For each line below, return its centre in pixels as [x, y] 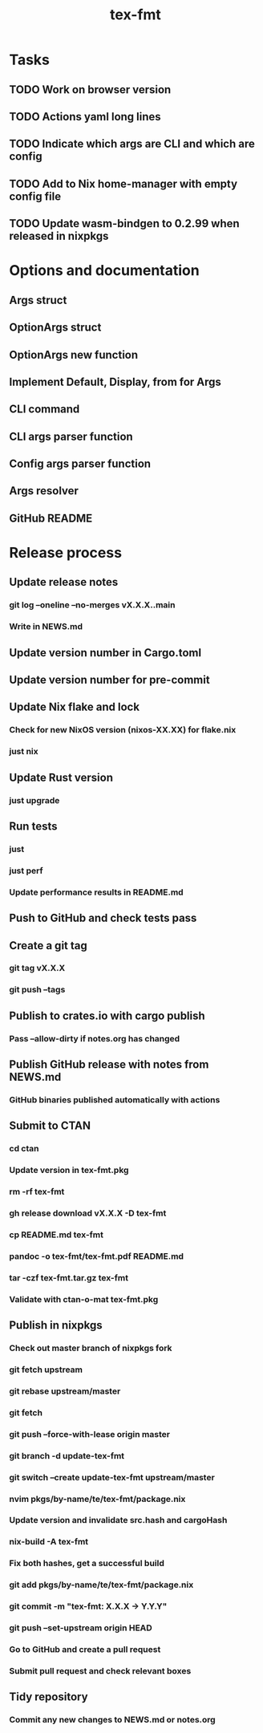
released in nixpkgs [59, 236]
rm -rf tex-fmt [37, 1191]
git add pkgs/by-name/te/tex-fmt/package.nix [101, 1585]
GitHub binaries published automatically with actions [115, 1100]
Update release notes [64, 582]
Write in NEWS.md [46, 627]
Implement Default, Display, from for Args [115, 382]
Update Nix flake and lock [74, 707]
